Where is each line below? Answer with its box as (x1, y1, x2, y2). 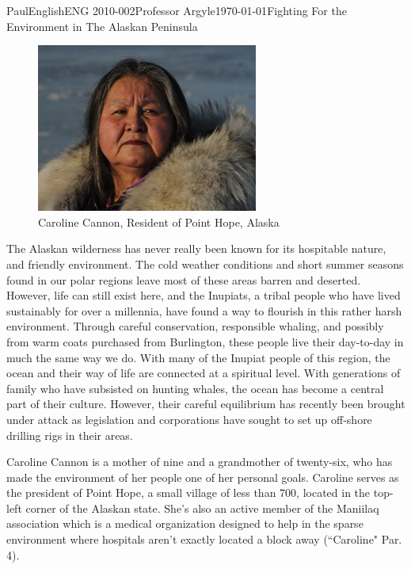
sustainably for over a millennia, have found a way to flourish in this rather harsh (6, 302, 402, 319)
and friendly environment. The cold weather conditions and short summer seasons (6, 255, 404, 272)
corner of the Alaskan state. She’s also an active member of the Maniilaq (25, 499, 379, 516)
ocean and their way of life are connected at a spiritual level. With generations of (6, 365, 401, 381)
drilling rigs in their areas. (6, 426, 133, 443)
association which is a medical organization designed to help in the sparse (6, 515, 363, 532)
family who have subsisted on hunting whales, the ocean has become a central (6, 380, 384, 396)
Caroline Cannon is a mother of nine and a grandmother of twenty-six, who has (6, 453, 393, 470)
